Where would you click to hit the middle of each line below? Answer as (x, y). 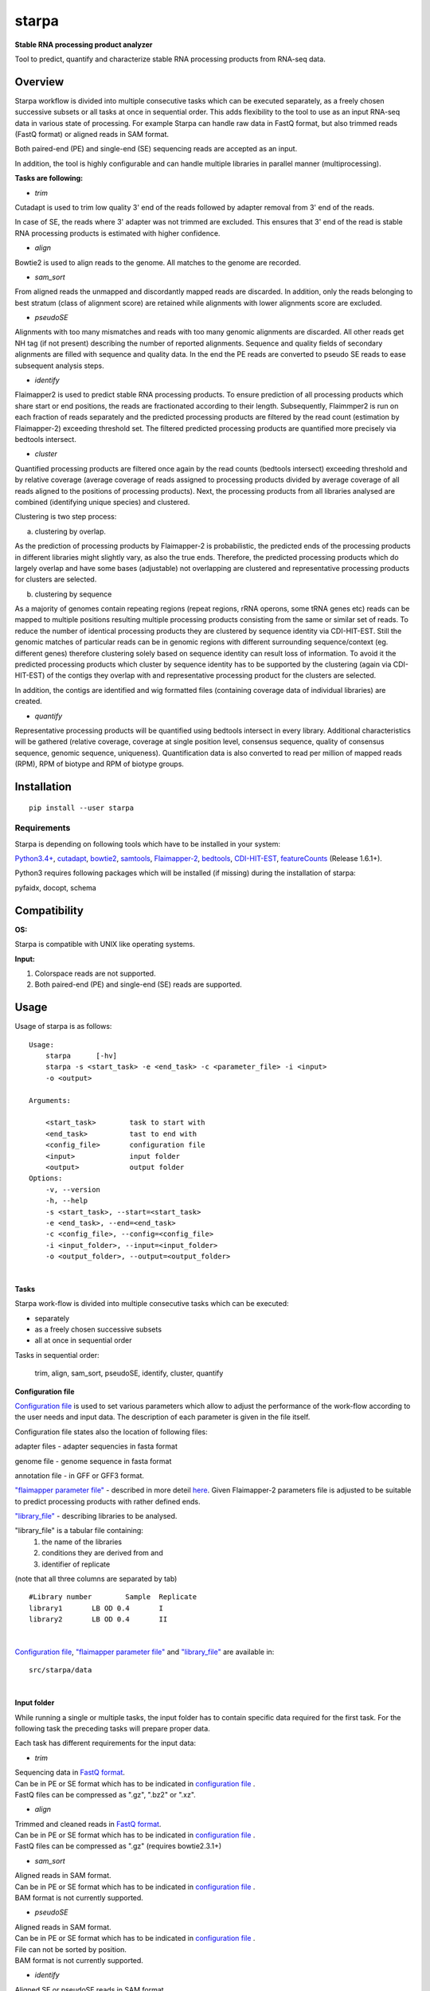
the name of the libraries (82, 1542)
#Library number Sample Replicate (113, 1597)
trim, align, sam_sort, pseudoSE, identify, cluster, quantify (129, 1373)
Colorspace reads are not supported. (95, 973)
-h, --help (66, 1201)
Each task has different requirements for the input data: (106, 1743)
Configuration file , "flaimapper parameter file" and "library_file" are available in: (145, 1652)
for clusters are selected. (56, 579)
